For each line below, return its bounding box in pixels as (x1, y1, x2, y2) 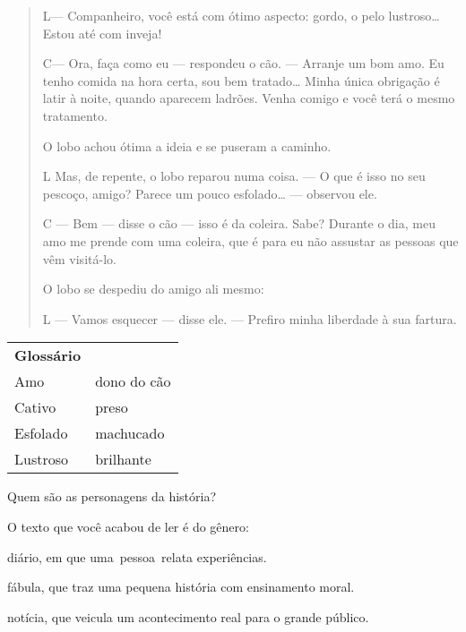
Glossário (14, 345, 82, 366)
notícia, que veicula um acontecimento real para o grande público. (7, 607, 369, 626)
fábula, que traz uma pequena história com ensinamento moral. (7, 577, 355, 596)
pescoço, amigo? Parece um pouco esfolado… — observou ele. (42, 184, 377, 202)
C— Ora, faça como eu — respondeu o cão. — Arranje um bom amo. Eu (42, 54, 444, 73)
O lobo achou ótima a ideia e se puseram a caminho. (42, 136, 332, 155)
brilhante (95, 448, 151, 470)
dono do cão (95, 371, 171, 392)
